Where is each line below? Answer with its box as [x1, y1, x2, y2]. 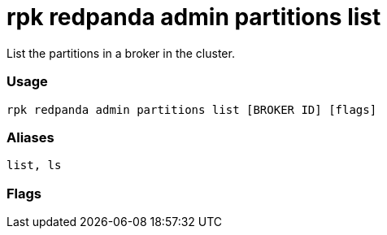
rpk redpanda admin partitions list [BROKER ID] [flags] [7, 102, 377, 116]
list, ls [7, 159, 62, 172]
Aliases [7, 128, 54, 146]
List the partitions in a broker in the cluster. [7, 46, 235, 60]
